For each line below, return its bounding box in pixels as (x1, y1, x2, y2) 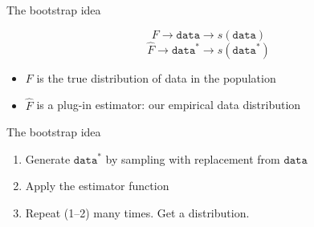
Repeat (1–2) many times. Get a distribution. (25, 205, 250, 221)
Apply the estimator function (25, 177, 169, 194)
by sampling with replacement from (105, 150, 280, 167)
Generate (25, 150, 71, 167)
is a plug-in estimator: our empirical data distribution (36, 96, 301, 113)
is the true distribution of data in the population (36, 69, 276, 86)
